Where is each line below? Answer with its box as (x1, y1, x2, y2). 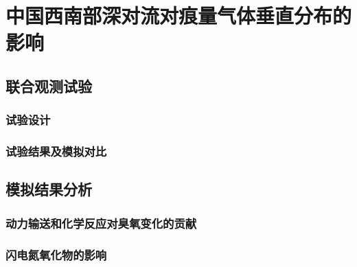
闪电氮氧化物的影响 (5, 246, 107, 263)
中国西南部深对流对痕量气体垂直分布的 (5, 1, 352, 30)
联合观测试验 (5, 75, 92, 96)
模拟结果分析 (5, 178, 92, 200)
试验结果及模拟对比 (5, 143, 107, 160)
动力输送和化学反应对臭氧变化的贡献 (5, 214, 197, 231)
